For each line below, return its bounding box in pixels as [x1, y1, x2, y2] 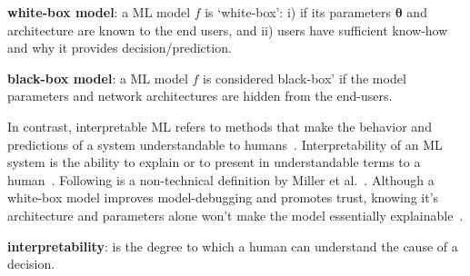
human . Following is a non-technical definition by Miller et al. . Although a [7, 170, 435, 189]
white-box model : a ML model [7, 3, 191, 21]
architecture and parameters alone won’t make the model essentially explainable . [7, 205, 464, 224]
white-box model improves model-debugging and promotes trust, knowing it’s [7, 188, 439, 207]
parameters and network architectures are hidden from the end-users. [7, 86, 393, 105]
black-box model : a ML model [7, 68, 188, 87]
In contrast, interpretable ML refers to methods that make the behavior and [7, 116, 432, 135]
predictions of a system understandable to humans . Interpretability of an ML [7, 134, 443, 153]
